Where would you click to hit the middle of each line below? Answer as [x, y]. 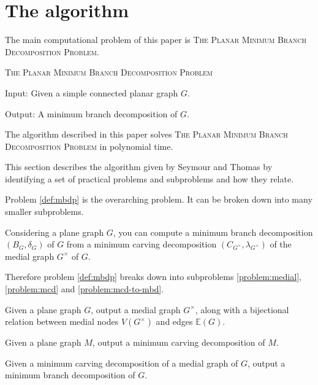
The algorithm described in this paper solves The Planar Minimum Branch [146, 134]
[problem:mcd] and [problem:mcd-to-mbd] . [85, 289]
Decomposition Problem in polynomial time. [89, 146]
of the [281, 244]
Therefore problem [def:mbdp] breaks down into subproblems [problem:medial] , [153, 277]
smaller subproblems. [44, 212]
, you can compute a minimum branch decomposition [213, 232]
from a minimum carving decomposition [142, 244]
